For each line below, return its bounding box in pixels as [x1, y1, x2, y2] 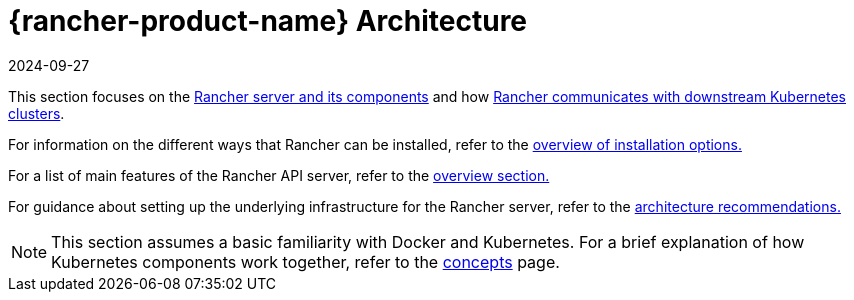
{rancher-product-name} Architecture [8, 4, 528, 38]
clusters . [8, 104, 65, 122]
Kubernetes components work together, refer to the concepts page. [51, 251, 560, 272]
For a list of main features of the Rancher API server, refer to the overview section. [8, 166, 550, 184]
